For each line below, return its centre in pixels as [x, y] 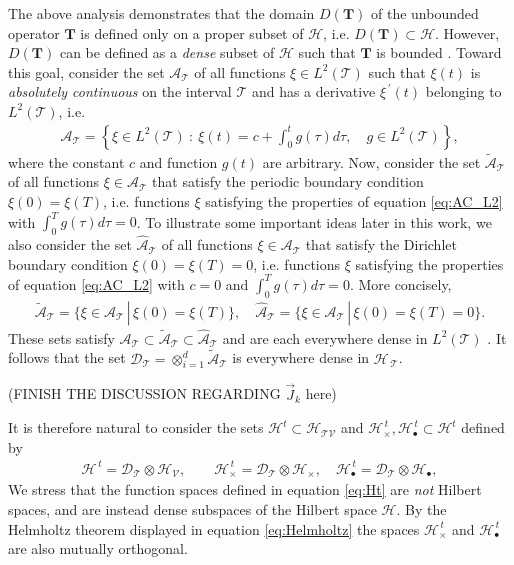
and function [178, 161]
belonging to [463, 91]
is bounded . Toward [439, 52]
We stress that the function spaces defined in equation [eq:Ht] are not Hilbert [245, 489]
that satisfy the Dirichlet [381, 244]
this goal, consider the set [86, 71]
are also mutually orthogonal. [98, 548]
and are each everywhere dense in [325, 337]
